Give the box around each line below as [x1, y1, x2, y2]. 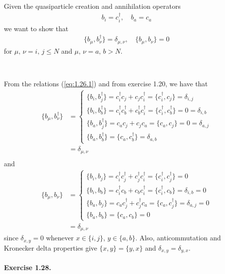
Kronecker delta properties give [4, 242, 97, 253]
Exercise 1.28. [4, 262, 51, 272]
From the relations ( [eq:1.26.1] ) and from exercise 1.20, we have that [4, 78, 208, 88]
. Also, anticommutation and [135, 233, 221, 243]
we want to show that [4, 23, 69, 33]
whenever [46, 233, 74, 243]
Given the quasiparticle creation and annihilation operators [4, 1, 181, 11]
